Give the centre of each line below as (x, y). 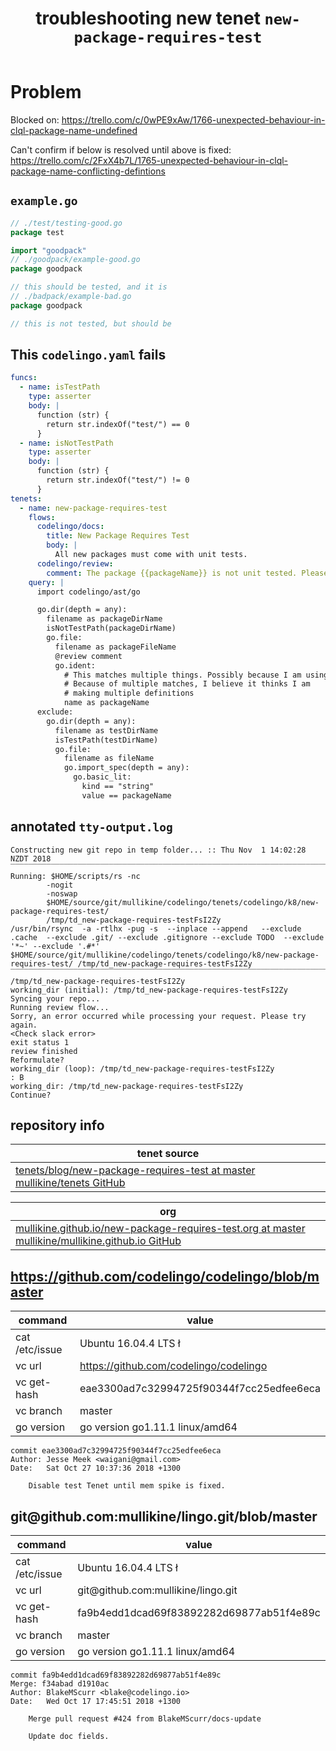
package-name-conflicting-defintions (88, 171)
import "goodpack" (48, 250)
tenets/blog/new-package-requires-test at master (135, 1170)
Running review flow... (60, 1007)
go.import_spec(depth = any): (126, 768)
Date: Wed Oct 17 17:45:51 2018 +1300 (96, 1702)
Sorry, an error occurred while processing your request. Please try (158, 1016)
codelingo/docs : (70, 527)
